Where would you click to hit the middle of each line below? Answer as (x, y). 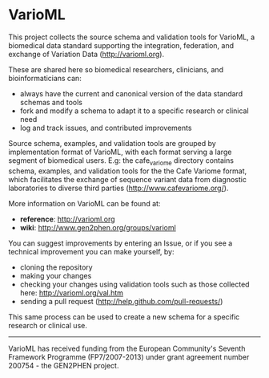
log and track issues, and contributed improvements (106, 128)
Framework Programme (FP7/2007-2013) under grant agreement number (129, 357)
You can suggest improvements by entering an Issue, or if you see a (120, 243)
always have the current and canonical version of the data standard (131, 93)
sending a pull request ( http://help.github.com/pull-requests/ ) (121, 301)
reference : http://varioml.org (67, 219)
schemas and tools (51, 102)
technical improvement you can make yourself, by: (91, 251)
